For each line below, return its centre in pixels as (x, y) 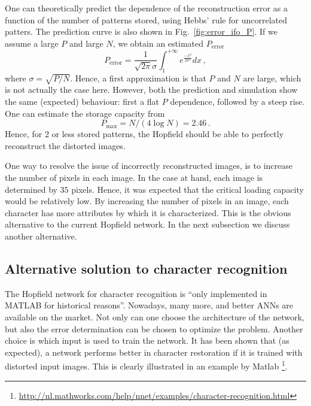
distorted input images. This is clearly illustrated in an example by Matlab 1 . (146, 365)
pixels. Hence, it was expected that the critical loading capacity (187, 189)
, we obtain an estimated (158, 43)
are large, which (272, 78)
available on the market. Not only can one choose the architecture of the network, (155, 316)
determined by (31, 189)
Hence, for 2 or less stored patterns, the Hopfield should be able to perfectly (144, 134)
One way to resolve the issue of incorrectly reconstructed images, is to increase (149, 166)
